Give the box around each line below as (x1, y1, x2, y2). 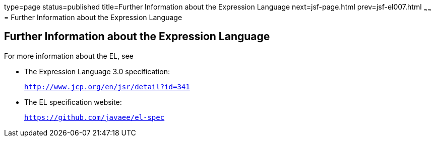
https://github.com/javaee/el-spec (24, 113, 165, 121)
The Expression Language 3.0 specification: (24, 67, 170, 76)
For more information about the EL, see (4, 51, 134, 60)
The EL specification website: (24, 97, 122, 106)
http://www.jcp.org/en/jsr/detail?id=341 (24, 82, 190, 91)
